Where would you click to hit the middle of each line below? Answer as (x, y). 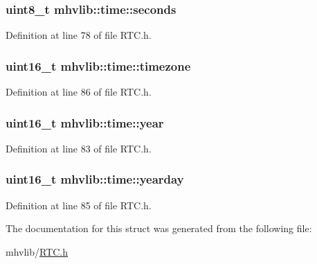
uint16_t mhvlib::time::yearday (95, 179)
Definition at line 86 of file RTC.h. (79, 92)
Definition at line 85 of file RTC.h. (79, 205)
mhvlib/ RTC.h (37, 251)
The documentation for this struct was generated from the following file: (159, 228)
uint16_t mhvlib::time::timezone (98, 65)
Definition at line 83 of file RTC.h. (79, 148)
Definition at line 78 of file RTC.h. (79, 35)
